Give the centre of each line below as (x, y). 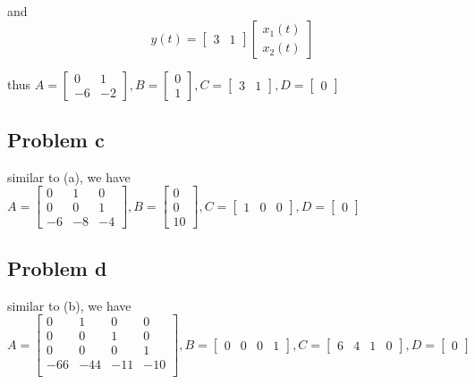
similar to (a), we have (69, 176)
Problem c (56, 139)
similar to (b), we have (69, 305)
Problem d (57, 267)
